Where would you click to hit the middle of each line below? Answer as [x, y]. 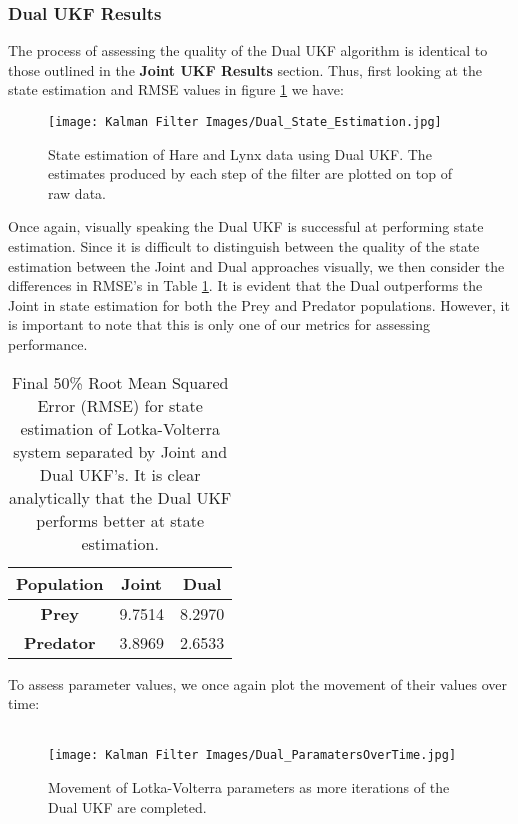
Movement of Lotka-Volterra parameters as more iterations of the [249, 787]
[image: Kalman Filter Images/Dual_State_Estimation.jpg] [245, 122]
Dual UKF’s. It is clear [120, 474]
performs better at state [120, 520]
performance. [48, 344]
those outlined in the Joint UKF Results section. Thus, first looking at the [245, 69]
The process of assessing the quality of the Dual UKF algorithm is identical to [248, 50]
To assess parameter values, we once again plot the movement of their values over [258, 683]
